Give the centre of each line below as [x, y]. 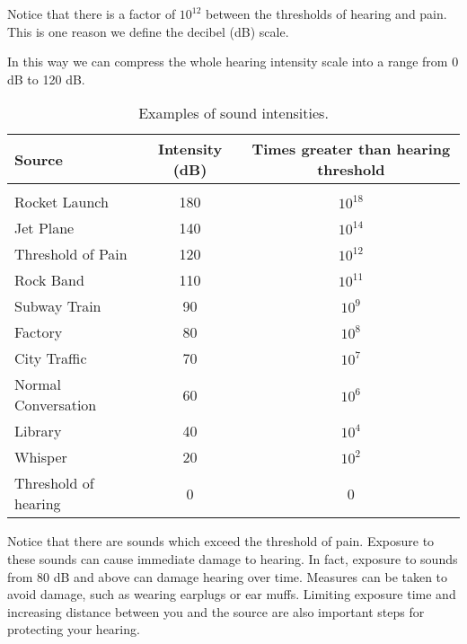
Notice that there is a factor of [92, 13]
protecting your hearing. [74, 629]
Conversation [56, 405]
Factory [39, 332]
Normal [38, 384]
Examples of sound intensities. [233, 113]
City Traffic [51, 358]
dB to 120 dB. [46, 79]
